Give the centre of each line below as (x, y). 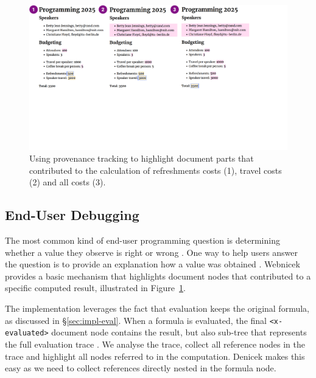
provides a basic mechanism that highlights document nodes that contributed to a (158, 276)
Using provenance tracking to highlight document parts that (142, 158)
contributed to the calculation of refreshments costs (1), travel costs (156, 170)
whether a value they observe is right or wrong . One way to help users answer (151, 252)
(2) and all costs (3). (68, 182)
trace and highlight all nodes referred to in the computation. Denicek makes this (155, 356)
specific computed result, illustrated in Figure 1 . (95, 288)
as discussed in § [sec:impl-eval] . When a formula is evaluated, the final (136, 320)
